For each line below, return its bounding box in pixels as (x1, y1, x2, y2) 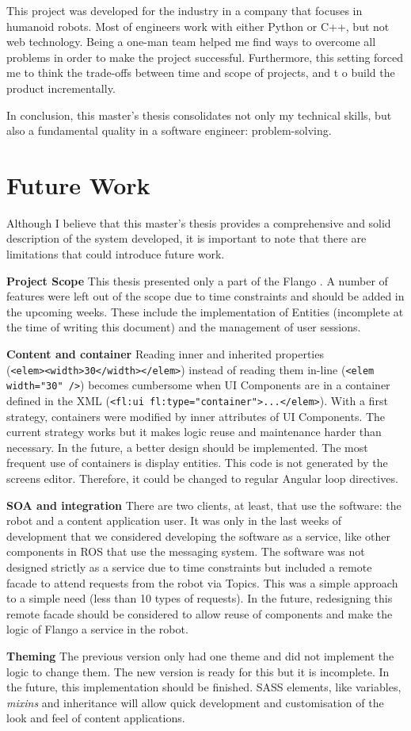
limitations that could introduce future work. (6, 246, 225, 262)
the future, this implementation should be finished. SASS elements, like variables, (6, 679, 401, 695)
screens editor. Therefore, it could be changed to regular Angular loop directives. (6, 469, 398, 486)
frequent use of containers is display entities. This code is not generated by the (6, 454, 388, 471)
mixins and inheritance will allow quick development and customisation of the (6, 694, 384, 710)
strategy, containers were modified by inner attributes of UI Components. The (6, 408, 386, 424)
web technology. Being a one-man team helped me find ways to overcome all (6, 33, 376, 50)
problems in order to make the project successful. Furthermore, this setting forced (6, 48, 404, 65)
